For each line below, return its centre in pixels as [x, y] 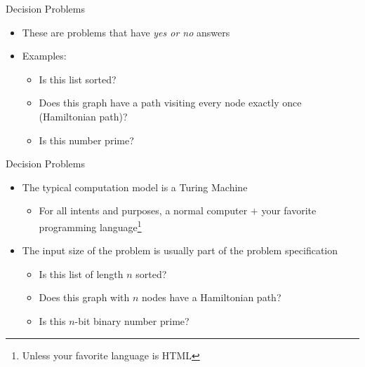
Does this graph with [84, 297]
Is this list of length [81, 273]
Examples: [44, 56]
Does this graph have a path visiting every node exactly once [170, 103]
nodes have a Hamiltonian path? [212, 297]
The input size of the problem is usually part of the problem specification [180, 250]
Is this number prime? [86, 140]
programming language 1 [90, 226]
